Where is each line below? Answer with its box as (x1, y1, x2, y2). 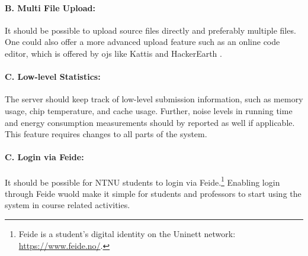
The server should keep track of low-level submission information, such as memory (5, 93, 303, 105)
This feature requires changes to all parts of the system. (5, 128, 207, 140)
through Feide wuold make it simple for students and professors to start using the (5, 187, 301, 199)
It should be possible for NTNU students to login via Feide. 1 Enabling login (5, 174, 280, 188)
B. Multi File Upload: (5, 1, 95, 14)
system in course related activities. (5, 199, 130, 211)
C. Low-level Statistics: (5, 70, 101, 83)
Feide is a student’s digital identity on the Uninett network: (18, 227, 236, 239)
